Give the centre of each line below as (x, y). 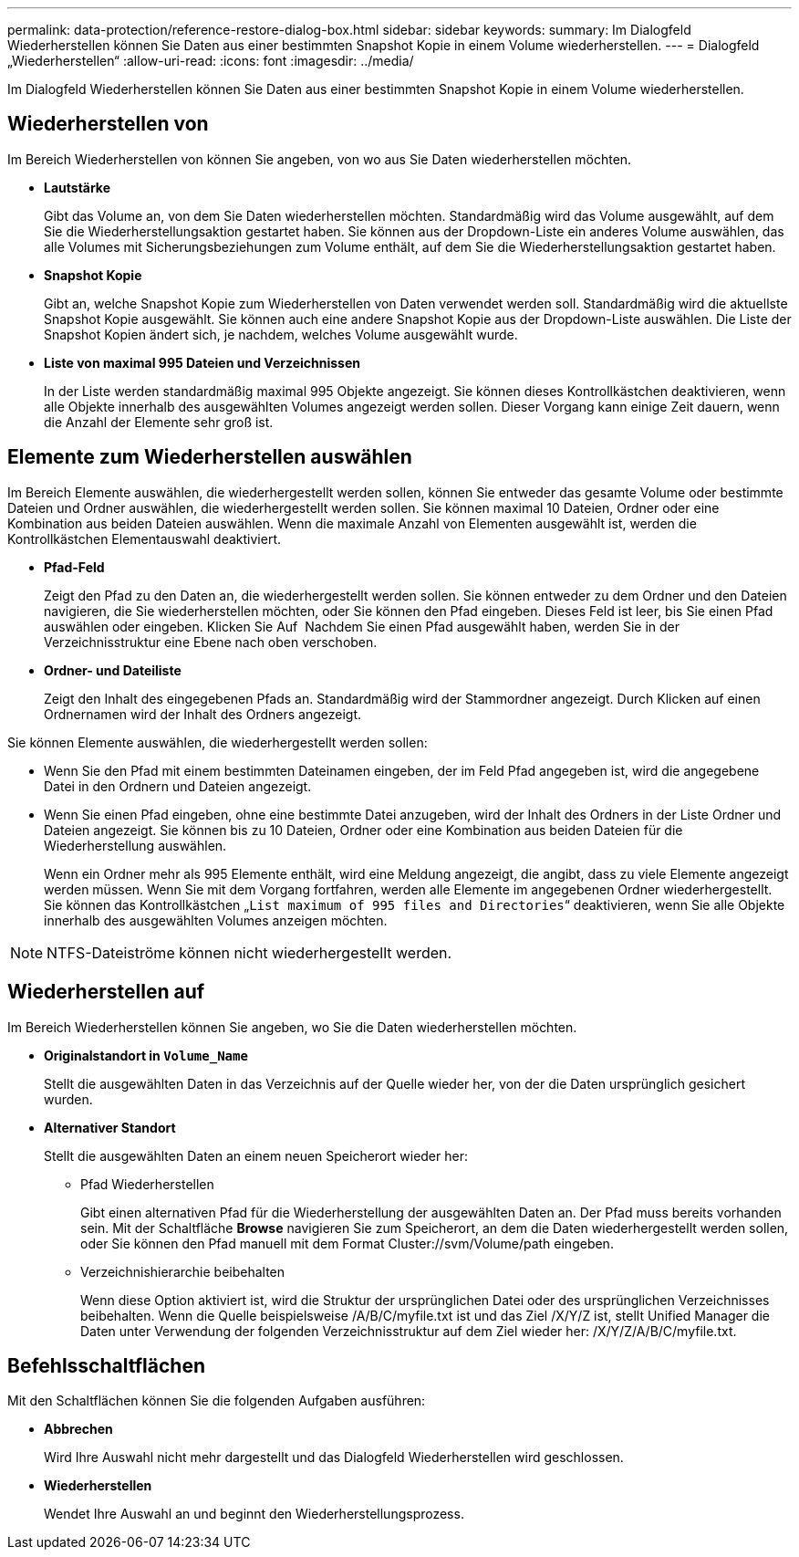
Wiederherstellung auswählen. (135, 845)
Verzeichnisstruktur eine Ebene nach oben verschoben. (211, 642)
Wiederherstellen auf (106, 992)
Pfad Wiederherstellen (147, 1184)
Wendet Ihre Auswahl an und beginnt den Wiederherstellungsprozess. (254, 1514)
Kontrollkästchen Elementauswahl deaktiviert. (145, 538)
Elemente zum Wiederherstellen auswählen (210, 457)
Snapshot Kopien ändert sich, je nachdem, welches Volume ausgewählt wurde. (281, 334)
